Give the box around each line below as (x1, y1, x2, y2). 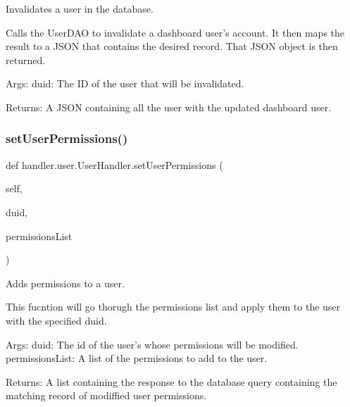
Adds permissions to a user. (6, 275, 125, 290)
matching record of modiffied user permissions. (6, 388, 207, 403)
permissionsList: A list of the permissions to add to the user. (6, 351, 268, 365)
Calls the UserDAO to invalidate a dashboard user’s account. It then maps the (6, 25, 345, 39)
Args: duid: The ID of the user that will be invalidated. (6, 76, 244, 91)
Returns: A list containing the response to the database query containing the (6, 374, 337, 389)
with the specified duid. (6, 313, 107, 327)
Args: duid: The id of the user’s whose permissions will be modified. (6, 337, 299, 351)
